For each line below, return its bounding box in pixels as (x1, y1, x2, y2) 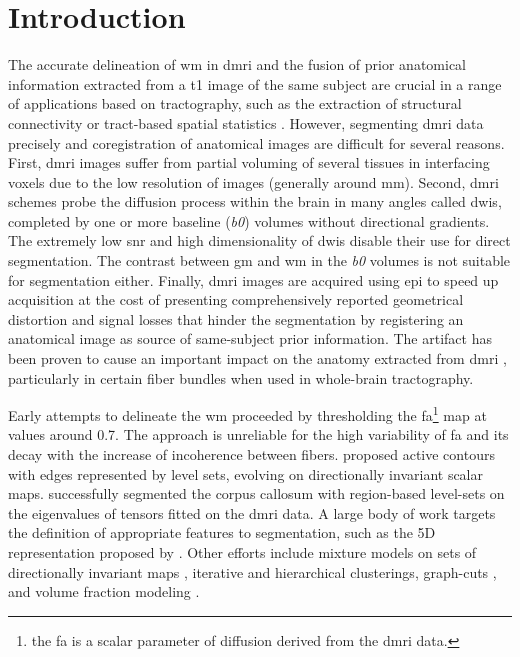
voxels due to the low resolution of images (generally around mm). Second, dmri (8, 171, 499, 192)
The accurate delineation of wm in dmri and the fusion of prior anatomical (8, 54, 466, 75)
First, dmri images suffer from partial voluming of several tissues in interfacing (8, 152, 490, 173)
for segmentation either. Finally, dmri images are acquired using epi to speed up (8, 269, 499, 290)
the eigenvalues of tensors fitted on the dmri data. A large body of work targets (8, 502, 496, 523)
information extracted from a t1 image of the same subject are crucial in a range (8, 73, 502, 94)
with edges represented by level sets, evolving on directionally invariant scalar (8, 463, 484, 484)
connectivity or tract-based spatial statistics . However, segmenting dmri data (8, 112, 484, 133)
